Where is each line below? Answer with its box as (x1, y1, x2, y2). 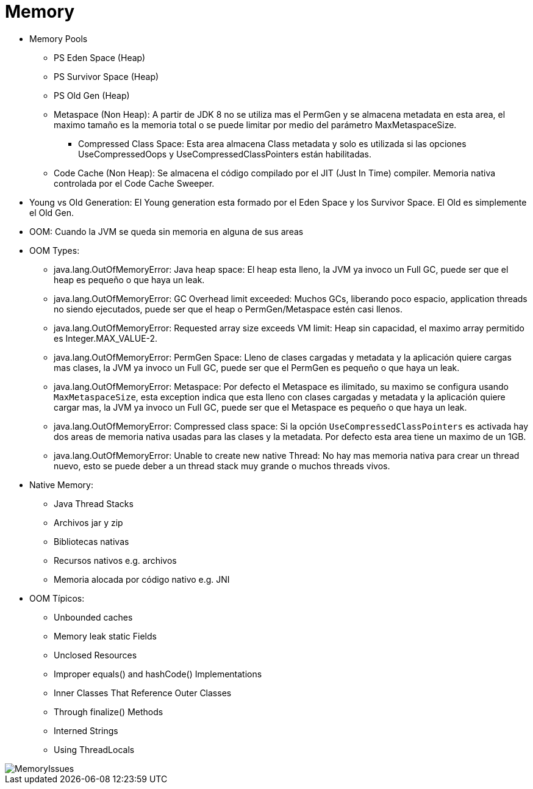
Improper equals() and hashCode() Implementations (54, 668, 262, 679)
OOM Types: (29, 245, 80, 256)
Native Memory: (29, 479, 93, 490)
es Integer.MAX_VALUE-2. (54, 333, 158, 344)
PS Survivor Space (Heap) (54, 71, 159, 82)
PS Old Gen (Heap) (54, 90, 130, 101)
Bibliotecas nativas (54, 536, 129, 547)
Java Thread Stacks (54, 498, 134, 509)
